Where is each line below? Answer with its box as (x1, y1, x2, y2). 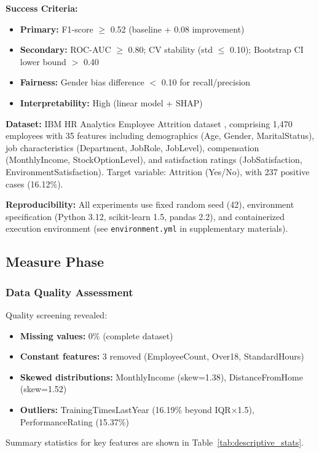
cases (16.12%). (6, 177, 63, 190)
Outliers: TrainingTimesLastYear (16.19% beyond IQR (20, 403, 231, 416)
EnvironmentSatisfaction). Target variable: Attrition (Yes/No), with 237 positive (6, 165, 310, 178)
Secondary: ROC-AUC (20, 43, 111, 56)
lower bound (20, 55, 66, 68)
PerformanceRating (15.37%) (20, 415, 129, 428)
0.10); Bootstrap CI (230, 43, 304, 56)
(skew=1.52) (20, 382, 67, 395)
